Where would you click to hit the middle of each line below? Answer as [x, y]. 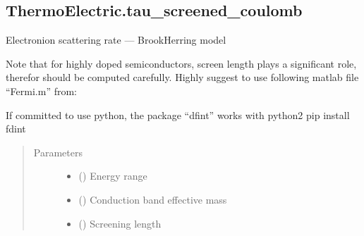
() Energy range [113, 176]
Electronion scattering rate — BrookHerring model [116, 40]
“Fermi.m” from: [41, 91]
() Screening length [120, 223]
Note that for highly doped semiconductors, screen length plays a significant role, [181, 63]
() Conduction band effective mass [153, 199]
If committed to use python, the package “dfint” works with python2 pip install [178, 114]
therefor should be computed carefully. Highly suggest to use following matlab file [182, 77]
